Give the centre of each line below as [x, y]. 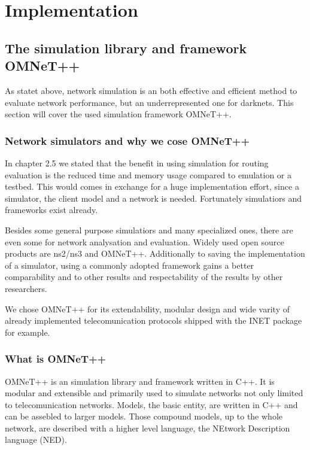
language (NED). [36, 440]
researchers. [26, 288]
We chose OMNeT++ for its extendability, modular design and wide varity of [147, 308]
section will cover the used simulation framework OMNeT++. [118, 114]
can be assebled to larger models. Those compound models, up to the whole [144, 416]
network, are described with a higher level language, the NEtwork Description [148, 428]
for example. [28, 332]
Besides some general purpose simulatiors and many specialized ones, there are [149, 229]
